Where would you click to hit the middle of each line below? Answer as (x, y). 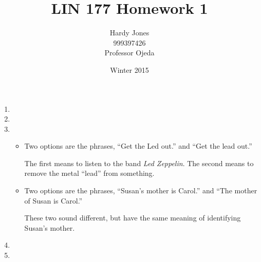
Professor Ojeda (129, 53)
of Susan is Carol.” (53, 200)
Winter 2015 (129, 69)
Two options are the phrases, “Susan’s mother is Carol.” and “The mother (141, 190)
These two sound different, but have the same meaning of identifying (133, 218)
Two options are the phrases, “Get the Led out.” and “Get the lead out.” (138, 146)
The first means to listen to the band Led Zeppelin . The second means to (139, 163)
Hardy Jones (129, 33)
